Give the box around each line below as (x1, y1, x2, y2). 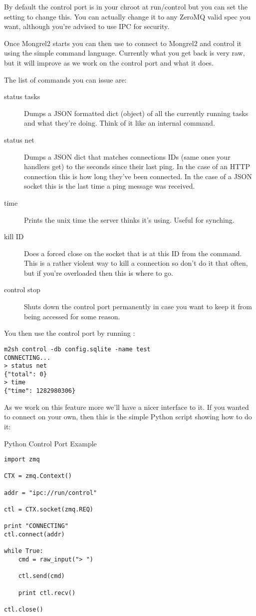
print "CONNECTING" (4, 522, 68, 530)
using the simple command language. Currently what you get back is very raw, (4, 48, 245, 58)
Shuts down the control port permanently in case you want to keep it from (24, 301, 252, 312)
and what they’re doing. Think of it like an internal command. (24, 118, 215, 128)
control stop (4, 284, 40, 295)
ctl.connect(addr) (4, 531, 65, 538)
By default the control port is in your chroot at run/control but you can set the (4, 2, 248, 12)
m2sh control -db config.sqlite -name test (4, 345, 151, 353)
